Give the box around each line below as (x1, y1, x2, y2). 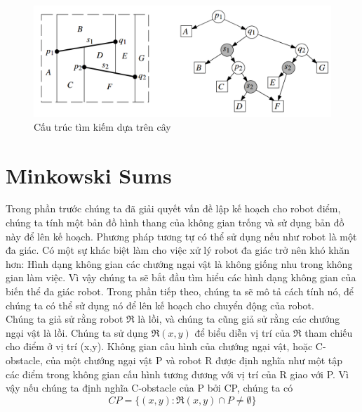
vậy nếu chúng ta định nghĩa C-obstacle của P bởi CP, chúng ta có (6, 380, 293, 395)
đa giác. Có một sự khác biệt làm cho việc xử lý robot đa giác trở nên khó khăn (6, 243, 350, 257)
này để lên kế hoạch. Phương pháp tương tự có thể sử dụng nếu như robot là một (6, 228, 357, 243)
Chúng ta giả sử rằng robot (6, 311, 123, 326)
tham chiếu (304, 325, 353, 340)
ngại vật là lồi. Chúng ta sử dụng (6, 325, 149, 340)
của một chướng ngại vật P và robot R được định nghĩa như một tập (46, 353, 343, 368)
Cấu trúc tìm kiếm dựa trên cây (34, 119, 171, 134)
